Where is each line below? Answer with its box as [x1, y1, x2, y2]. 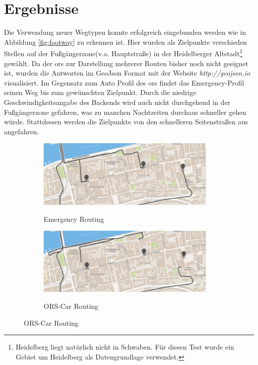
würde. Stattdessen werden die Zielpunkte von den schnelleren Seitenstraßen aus [4, 116, 248, 127]
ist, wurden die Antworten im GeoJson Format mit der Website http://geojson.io [4, 68, 250, 78]
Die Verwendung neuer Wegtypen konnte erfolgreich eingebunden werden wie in [4, 27, 246, 37]
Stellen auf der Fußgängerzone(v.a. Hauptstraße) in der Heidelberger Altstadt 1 [4, 47, 243, 58]
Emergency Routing [44, 213, 104, 224]
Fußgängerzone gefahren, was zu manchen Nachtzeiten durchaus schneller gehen [4, 106, 247, 117]
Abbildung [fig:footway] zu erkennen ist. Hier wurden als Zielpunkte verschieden [4, 36, 247, 47]
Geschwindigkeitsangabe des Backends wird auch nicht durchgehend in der [4, 96, 231, 107]
